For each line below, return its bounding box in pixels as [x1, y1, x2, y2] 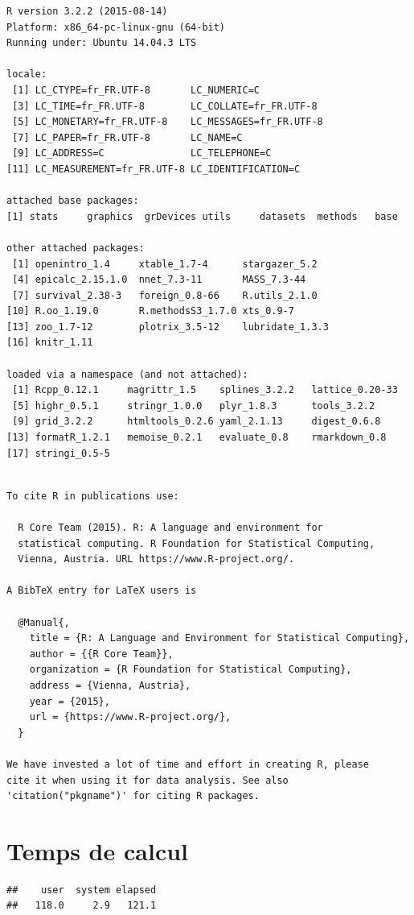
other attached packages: [6, 242, 145, 254]
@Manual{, [18, 616, 70, 628]
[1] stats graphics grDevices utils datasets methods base [6, 210, 398, 222]
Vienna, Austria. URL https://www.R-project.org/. [18, 553, 294, 565]
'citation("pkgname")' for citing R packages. [6, 790, 260, 802]
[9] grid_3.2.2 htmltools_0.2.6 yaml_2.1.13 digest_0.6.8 [12, 416, 381, 428]
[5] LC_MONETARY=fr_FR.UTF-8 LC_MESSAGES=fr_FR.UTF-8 [12, 116, 323, 128]
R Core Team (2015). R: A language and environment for [18, 522, 323, 533]
